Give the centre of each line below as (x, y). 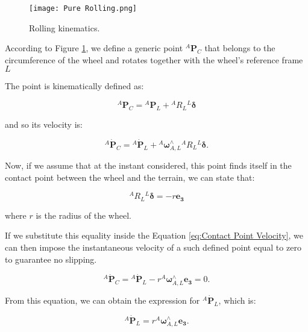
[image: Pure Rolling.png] (83, 8)
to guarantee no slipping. (51, 259)
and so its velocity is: (44, 124)
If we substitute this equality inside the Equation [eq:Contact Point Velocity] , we (154, 235)
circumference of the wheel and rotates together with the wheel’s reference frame (154, 59)
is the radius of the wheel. (83, 215)
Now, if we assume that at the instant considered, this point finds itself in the (148, 165)
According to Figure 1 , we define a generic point (94, 48)
